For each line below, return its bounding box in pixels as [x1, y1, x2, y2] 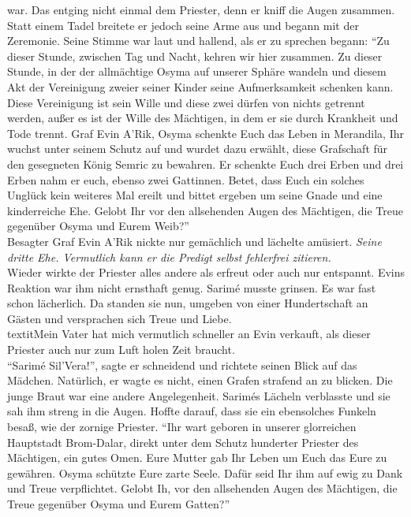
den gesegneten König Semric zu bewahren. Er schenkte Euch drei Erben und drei [7, 155, 404, 172]
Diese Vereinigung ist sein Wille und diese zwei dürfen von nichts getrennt [7, 94, 365, 110]
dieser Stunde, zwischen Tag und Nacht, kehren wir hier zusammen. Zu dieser [7, 47, 383, 64]
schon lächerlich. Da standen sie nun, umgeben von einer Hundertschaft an [7, 295, 368, 311]
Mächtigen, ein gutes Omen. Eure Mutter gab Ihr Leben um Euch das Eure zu [7, 449, 387, 466]
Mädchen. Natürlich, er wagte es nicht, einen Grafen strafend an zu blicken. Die [7, 372, 393, 389]
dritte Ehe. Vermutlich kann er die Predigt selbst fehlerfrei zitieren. [7, 248, 331, 265]
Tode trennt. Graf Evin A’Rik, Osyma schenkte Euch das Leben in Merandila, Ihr [7, 125, 404, 141]
